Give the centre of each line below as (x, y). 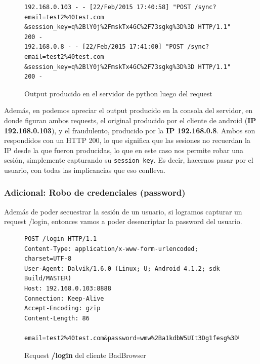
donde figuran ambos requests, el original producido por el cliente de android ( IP (130, 120)
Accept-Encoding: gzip (62, 308)
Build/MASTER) (48, 279)
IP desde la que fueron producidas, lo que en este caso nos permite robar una (124, 150)
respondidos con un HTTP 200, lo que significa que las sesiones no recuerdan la (127, 140)
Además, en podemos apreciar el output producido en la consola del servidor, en (128, 110)
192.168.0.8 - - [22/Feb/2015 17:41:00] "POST (104, 47)
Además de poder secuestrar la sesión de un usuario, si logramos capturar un (123, 211)
